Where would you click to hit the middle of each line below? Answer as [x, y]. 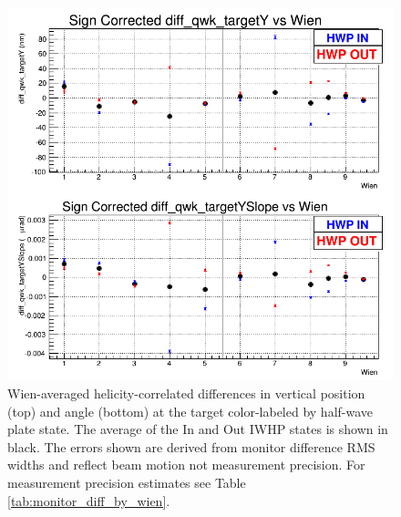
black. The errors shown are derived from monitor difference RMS [191, 446]
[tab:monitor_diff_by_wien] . [89, 500]
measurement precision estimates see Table [127, 482]
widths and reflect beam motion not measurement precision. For [186, 465]
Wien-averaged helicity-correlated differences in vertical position [186, 393]
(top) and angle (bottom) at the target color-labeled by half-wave [190, 411]
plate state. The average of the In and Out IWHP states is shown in [198, 429]
